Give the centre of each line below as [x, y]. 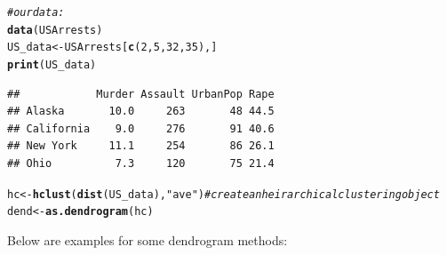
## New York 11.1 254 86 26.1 [141, 146]
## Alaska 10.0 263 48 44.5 [141, 112]
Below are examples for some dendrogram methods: [148, 239]
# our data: [36, 12]
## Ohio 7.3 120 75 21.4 [141, 163]
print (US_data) [52, 64]
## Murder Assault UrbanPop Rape [141, 94]
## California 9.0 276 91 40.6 [141, 128]
